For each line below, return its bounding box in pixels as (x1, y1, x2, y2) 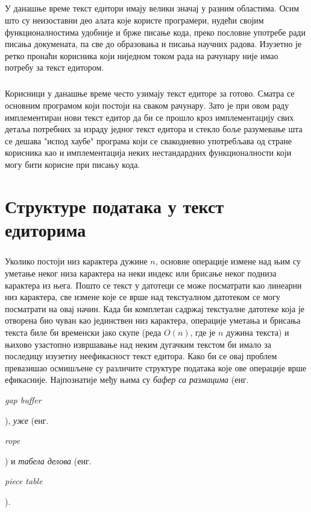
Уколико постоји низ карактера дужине (5, 255, 148, 267)
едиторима (5, 217, 86, 242)
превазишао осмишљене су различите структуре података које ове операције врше (5, 361, 307, 374)
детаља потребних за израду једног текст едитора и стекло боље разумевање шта (5, 123, 303, 135)
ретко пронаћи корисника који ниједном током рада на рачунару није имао (5, 49, 278, 62)
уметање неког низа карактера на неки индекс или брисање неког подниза (5, 267, 277, 279)
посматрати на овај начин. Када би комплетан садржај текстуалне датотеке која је (5, 302, 304, 315)
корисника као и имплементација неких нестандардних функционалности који (5, 146, 292, 159)
